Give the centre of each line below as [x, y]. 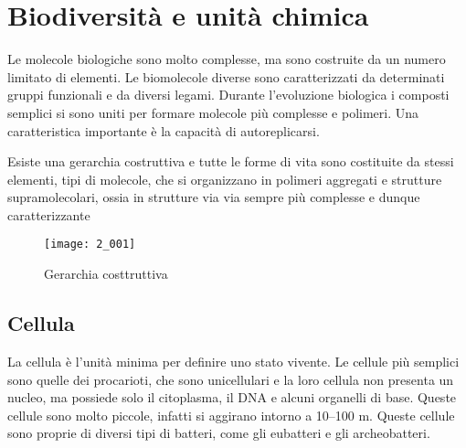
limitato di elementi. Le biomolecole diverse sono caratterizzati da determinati [226, 76]
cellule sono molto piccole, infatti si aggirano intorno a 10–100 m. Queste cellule [231, 415]
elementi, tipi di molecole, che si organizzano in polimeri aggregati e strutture [225, 179]
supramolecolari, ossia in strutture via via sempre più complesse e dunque [214, 197]
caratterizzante [49, 214]
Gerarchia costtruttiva [106, 274]
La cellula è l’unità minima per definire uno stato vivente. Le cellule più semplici [233, 361]
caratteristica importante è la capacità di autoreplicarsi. [164, 130]
